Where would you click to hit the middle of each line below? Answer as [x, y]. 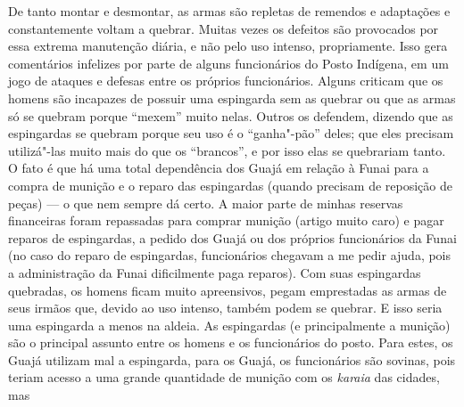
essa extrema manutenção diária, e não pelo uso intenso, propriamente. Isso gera [228, 46]
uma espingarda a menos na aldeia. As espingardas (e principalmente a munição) [229, 325]
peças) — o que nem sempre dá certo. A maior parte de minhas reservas [206, 203]
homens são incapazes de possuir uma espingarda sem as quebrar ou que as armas [232, 98]
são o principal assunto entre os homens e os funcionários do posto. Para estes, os [231, 342]
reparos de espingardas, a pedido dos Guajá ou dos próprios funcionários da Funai [232, 237]
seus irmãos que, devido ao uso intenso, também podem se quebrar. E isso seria [225, 308]
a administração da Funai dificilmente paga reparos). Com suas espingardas [215, 272]
